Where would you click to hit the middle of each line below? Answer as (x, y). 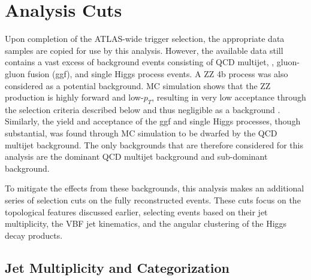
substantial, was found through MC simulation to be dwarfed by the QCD (141, 133)
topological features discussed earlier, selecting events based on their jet (136, 211)
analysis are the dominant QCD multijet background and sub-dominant (136, 156)
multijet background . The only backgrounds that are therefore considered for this (154, 144)
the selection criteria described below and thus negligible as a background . (143, 109)
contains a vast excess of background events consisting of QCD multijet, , (140, 62)
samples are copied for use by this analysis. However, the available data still (144, 50)
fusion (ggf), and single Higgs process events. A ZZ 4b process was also (158, 73)
